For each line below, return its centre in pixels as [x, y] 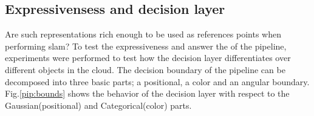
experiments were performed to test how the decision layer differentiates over [148, 58]
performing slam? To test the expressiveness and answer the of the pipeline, [146, 46]
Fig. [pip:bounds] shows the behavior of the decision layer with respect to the [147, 93]
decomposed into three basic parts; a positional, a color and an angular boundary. [157, 81]
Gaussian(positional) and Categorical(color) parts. [98, 105]
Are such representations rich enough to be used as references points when [143, 34]
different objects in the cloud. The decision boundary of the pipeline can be [145, 69]
